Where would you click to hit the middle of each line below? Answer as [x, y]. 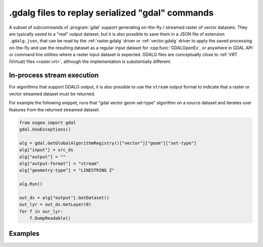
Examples [24, 234]
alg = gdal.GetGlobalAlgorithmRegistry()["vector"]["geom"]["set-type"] [108, 143]
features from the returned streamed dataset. [54, 109]
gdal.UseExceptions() [45, 129]
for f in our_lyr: [41, 211]
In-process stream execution [54, 75]
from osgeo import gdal [48, 123]
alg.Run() [31, 184]
